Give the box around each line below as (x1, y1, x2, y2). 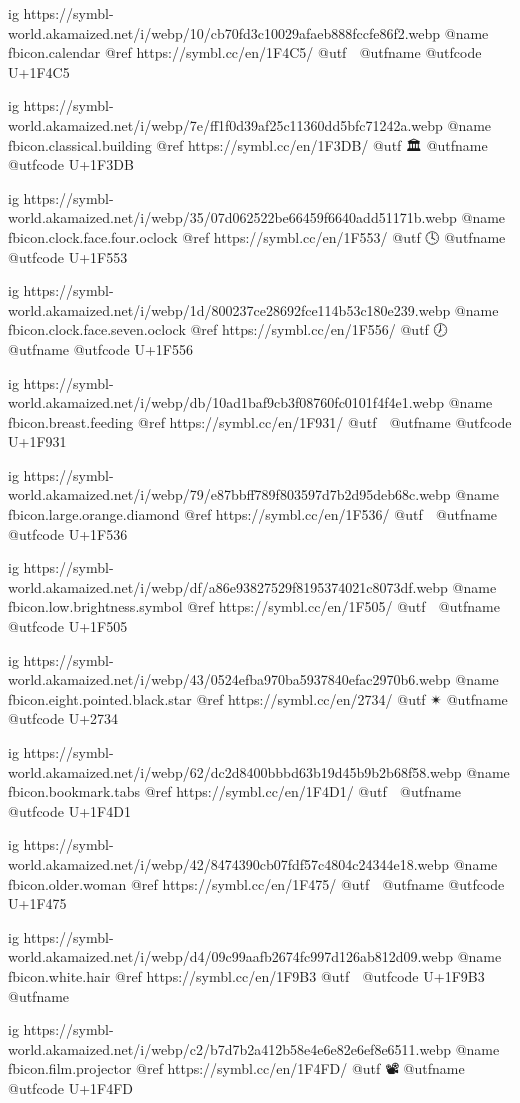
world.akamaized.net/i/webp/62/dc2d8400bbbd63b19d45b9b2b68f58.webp (8, 761, 462, 782)
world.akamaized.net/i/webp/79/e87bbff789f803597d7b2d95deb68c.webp (8, 484, 451, 505)
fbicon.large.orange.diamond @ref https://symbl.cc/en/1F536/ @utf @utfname (8, 504, 498, 525)
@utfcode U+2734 (8, 708, 119, 729)
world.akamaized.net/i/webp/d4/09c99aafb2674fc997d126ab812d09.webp (8, 946, 453, 967)
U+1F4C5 (8, 61, 70, 82)
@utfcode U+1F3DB (8, 154, 134, 175)
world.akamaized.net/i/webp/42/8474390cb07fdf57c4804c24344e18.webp (8, 853, 450, 874)
